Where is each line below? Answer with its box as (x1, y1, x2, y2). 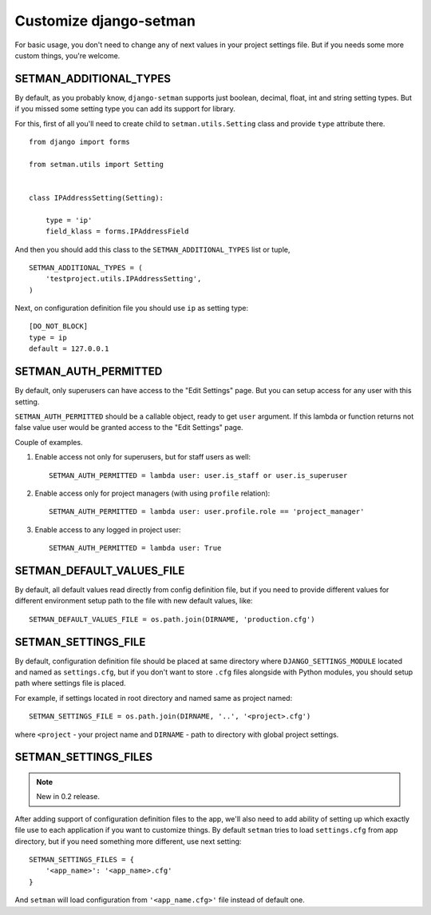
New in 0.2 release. (36, 792, 100, 802)
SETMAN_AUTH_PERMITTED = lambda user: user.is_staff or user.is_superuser (49, 471, 348, 479)
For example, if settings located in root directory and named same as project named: (14, 693, 293, 702)
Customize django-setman (14, 12, 196, 30)
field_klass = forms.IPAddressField (45, 227, 189, 236)
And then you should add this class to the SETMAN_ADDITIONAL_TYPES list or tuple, (14, 245, 291, 254)
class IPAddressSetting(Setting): (29, 193, 164, 202)
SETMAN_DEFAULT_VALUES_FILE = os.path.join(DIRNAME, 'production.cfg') (29, 615, 315, 623)
